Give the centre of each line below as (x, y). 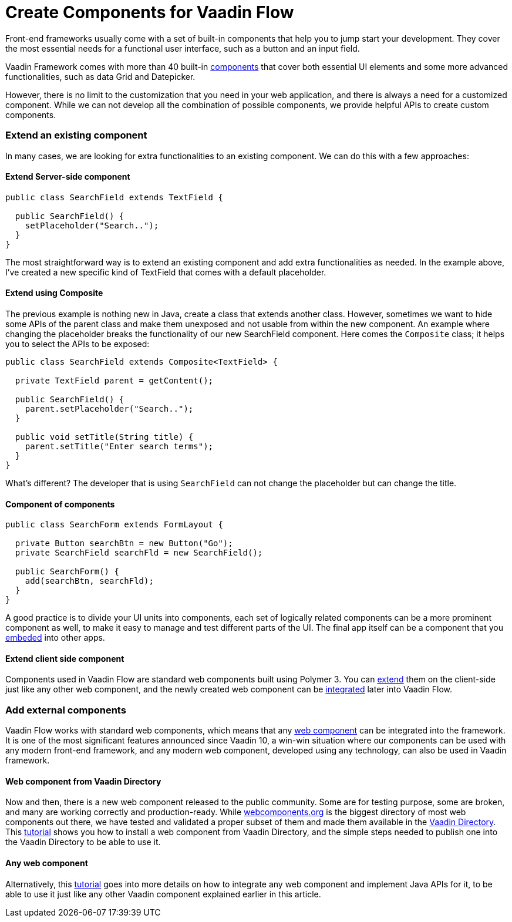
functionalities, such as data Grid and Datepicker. (100, 76)
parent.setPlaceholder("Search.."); (109, 408)
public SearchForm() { (67, 572)
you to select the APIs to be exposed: (78, 344)
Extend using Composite (54, 293)
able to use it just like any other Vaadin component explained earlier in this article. (163, 894)
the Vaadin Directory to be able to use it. (83, 842)
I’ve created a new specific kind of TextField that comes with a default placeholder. (166, 272)
